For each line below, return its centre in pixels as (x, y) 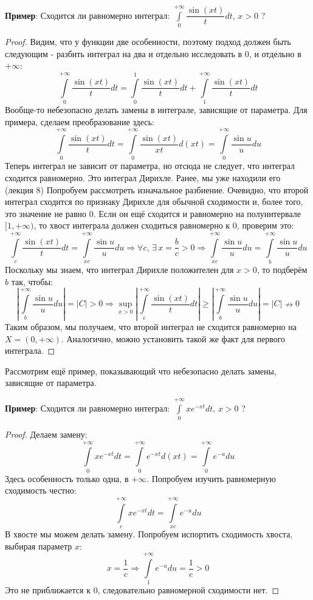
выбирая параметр (39, 546)
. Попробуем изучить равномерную (211, 478)
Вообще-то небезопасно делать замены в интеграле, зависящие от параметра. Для (156, 110)
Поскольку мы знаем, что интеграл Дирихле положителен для (119, 270)
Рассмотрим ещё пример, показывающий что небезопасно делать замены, (141, 371)
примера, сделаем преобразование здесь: (80, 121)
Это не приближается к (48, 590)
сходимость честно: (41, 490)
